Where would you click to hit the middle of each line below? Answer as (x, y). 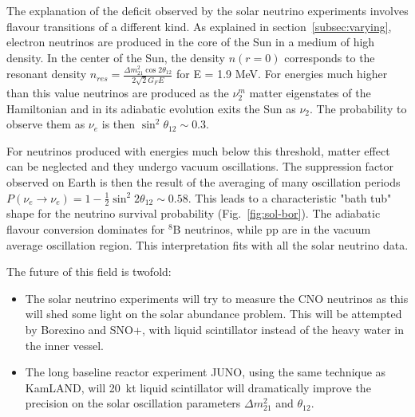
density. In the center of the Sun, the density (116, 57)
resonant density (47, 74)
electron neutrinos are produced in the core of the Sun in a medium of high (191, 42)
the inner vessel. (64, 345)
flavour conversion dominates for (86, 228)
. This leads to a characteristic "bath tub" (290, 197)
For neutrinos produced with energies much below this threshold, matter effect (198, 150)
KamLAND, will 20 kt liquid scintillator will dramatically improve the (198, 387)
